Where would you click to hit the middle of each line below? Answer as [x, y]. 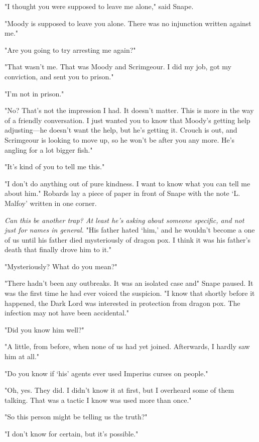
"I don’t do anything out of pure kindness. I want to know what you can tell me [127, 183]
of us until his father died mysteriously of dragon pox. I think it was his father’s [127, 239]
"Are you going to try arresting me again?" [70, 49]
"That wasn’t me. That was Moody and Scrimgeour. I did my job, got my [118, 67]
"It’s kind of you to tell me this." [55, 167]
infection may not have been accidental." [67, 313]
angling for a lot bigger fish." [49, 149]
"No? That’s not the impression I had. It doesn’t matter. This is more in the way [129, 110]
